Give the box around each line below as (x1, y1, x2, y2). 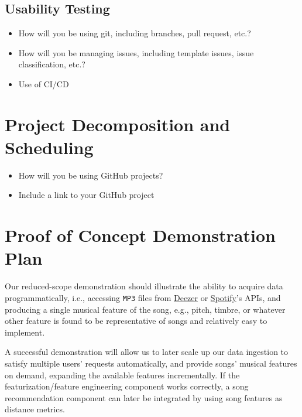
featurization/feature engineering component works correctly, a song (5, 380, 249, 392)
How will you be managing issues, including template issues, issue (18, 46, 254, 59)
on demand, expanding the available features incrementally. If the (5, 368, 240, 381)
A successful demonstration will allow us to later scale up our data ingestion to (5, 346, 289, 358)
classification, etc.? (18, 58, 85, 70)
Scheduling (5, 135, 94, 159)
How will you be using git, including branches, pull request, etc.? (18, 27, 251, 39)
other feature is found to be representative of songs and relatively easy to (5, 315, 267, 327)
